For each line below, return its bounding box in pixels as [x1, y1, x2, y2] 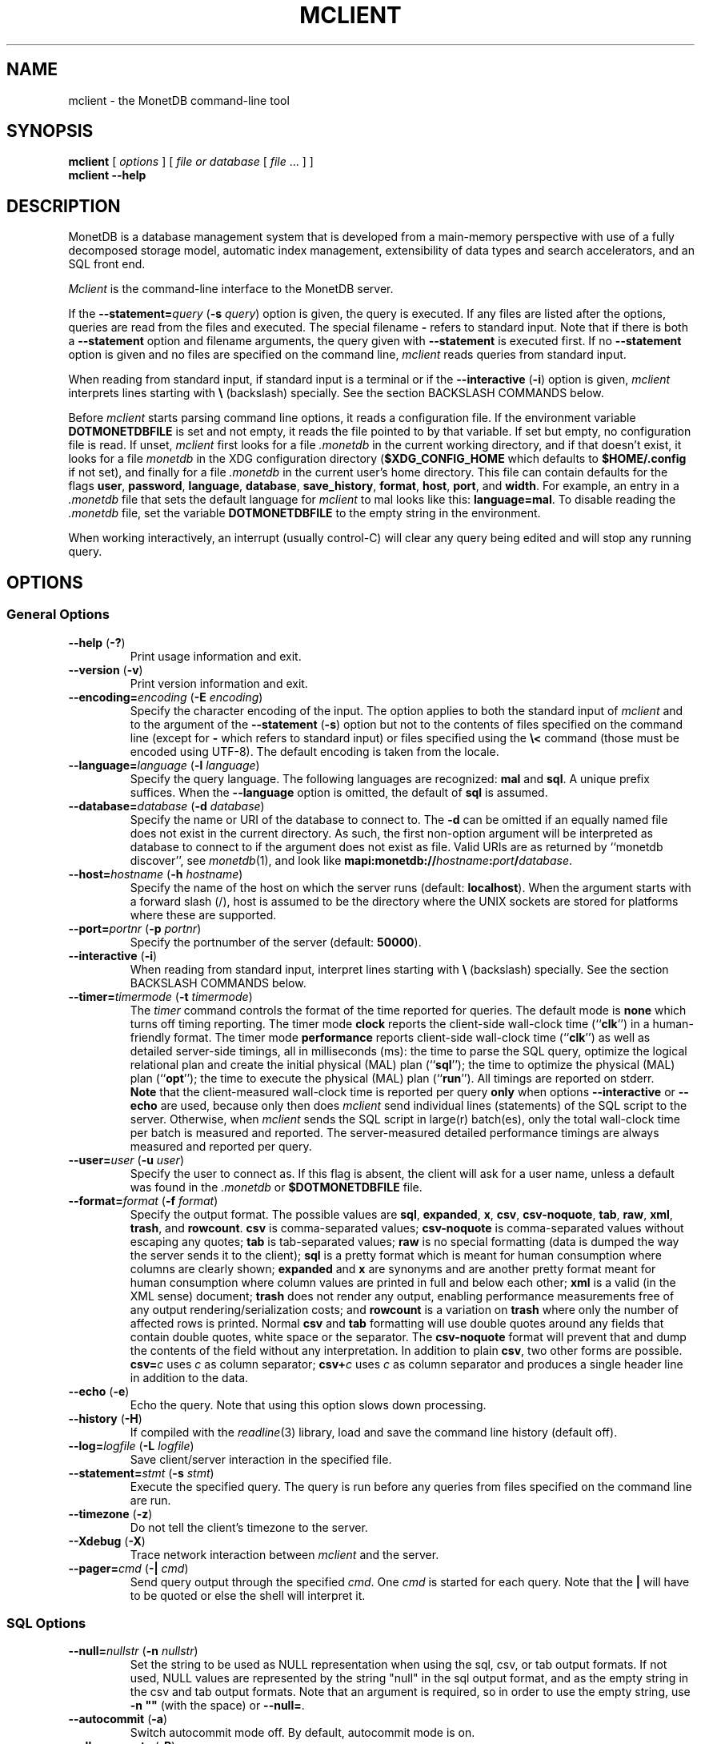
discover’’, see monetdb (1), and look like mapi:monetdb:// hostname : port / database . [130, 853, 573, 867]
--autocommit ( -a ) [68, 1712, 168, 1726]
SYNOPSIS [6, 121, 94, 142]
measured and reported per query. [130, 1139, 312, 1153]
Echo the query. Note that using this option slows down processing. [130, 1397, 487, 1412]
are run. [130, 1493, 171, 1507]
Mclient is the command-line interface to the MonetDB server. [68, 282, 394, 296]
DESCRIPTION [6, 195, 121, 216]
